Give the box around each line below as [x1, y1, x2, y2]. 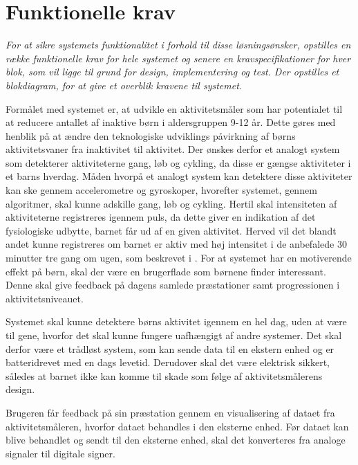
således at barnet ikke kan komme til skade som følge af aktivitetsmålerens [6, 368, 323, 383]
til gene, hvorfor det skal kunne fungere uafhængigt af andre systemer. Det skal [6, 328, 342, 342]
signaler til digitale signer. [6, 446, 115, 460]
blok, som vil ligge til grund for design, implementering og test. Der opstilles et [6, 64, 339, 79]
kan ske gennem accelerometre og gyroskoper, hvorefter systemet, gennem [6, 183, 317, 197]
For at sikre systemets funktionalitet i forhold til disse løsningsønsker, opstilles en [6, 37, 351, 52]
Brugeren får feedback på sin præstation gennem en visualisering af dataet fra [6, 405, 335, 419]
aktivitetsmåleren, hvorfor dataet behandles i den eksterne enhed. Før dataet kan [6, 419, 349, 433]
